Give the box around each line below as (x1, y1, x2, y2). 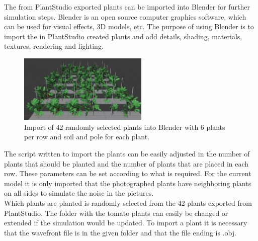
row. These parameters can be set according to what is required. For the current (4, 168, 251, 179)
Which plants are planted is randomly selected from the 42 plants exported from (4, 197, 252, 208)
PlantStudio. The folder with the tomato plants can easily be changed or (4, 207, 228, 218)
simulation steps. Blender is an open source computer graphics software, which (4, 11, 246, 22)
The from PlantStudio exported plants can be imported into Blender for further (4, 2, 250, 12)
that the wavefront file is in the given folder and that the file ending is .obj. (4, 227, 236, 237)
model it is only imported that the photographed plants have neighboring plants (4, 178, 251, 188)
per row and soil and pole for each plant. (24, 131, 150, 142)
